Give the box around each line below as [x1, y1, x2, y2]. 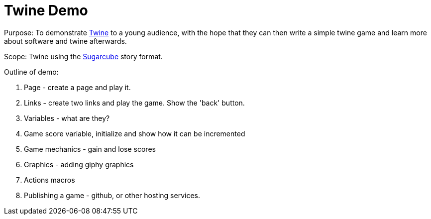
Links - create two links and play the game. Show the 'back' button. [24, 98, 245, 107]
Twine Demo [4, 2, 88, 19]
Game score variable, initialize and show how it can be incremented [24, 129, 245, 138]
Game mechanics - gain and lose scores [24, 144, 156, 153]
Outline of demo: [4, 67, 59, 76]
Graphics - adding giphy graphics [24, 160, 134, 169]
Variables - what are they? [24, 113, 110, 122]
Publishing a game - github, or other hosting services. [24, 191, 201, 200]
